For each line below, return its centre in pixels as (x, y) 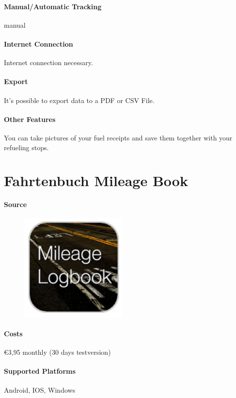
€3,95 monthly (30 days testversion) (57, 352)
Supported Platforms (40, 371)
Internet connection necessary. (48, 62)
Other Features (30, 119)
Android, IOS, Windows (40, 389)
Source (16, 204)
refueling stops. (26, 147)
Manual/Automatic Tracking (53, 6)
